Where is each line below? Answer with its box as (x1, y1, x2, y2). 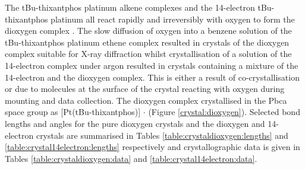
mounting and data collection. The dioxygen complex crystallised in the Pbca (5, 94, 287, 106)
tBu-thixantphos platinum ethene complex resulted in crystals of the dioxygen (5, 36, 290, 48)
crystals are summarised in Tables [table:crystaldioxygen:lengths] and (36, 129, 288, 141)
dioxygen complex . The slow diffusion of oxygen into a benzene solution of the (5, 24, 292, 37)
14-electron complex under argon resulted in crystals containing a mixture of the (5, 59, 298, 71)
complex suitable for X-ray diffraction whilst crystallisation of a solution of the (5, 47, 292, 60)
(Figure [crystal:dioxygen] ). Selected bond (148, 106, 300, 118)
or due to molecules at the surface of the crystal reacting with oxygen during (5, 82, 285, 95)
